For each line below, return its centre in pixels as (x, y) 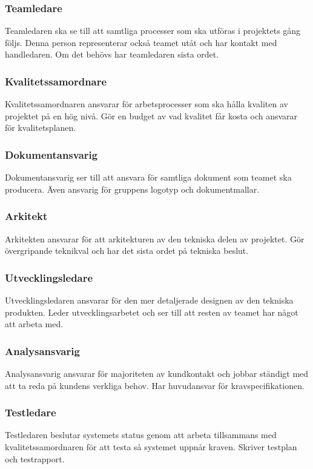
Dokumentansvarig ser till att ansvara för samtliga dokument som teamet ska (148, 177)
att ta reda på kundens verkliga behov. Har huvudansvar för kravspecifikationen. (155, 385)
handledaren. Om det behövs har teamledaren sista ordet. (112, 54)
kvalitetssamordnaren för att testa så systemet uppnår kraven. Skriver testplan (151, 447)
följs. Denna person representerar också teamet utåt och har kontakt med (141, 42)
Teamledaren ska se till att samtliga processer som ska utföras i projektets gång (153, 31)
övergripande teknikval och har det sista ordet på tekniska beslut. (127, 251)
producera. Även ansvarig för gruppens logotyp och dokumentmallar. (132, 189)
